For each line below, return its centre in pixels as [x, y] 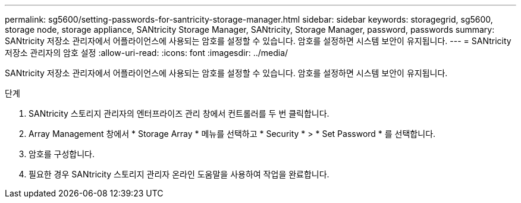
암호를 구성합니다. [62, 154]
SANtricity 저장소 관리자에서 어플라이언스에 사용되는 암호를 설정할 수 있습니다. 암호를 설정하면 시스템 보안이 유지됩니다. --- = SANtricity [258, 41]
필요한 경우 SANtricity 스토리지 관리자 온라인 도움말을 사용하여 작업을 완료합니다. [179, 174]
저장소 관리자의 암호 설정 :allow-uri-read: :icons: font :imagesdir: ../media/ [147, 53]
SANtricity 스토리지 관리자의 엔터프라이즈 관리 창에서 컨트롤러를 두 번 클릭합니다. [179, 113]
